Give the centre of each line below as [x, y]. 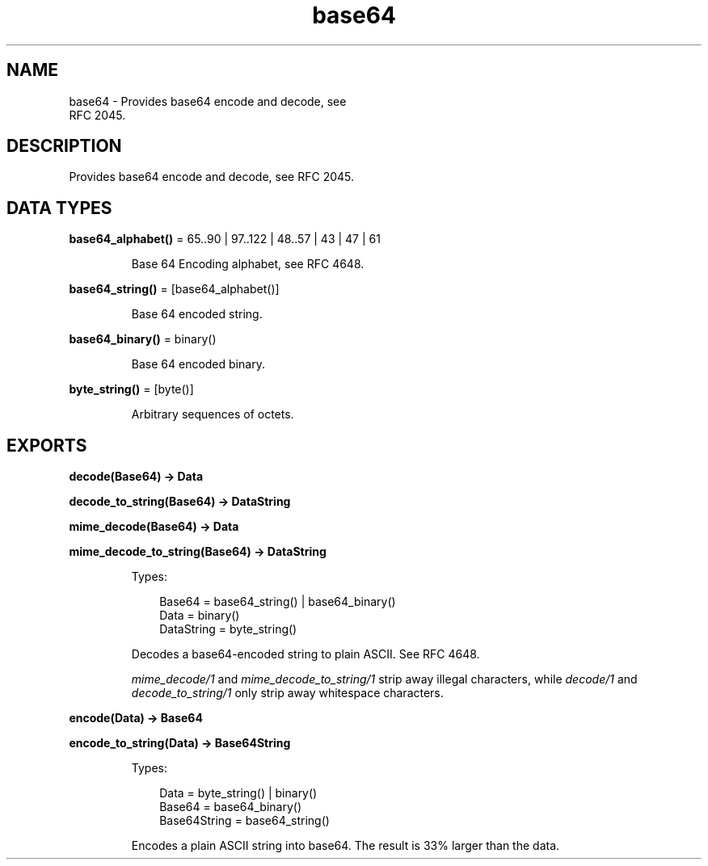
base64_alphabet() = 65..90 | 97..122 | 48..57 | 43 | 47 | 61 [225, 239]
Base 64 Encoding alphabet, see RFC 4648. [248, 264]
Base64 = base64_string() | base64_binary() [278, 602]
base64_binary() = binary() [143, 339]
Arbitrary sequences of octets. [213, 414]
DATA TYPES [59, 208]
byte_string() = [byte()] [131, 389]
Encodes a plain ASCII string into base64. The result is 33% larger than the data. [346, 846]
